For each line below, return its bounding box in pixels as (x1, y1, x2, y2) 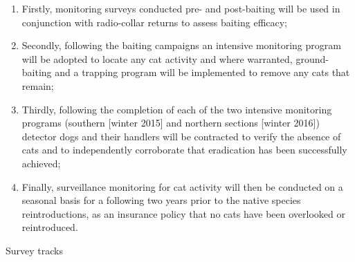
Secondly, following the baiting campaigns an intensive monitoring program (21, 38, 341, 53)
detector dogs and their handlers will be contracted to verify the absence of (21, 129, 341, 143)
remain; (21, 78, 54, 93)
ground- (295, 51, 329, 66)
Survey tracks (6, 243, 63, 257)
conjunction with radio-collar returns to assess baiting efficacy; (21, 15, 288, 29)
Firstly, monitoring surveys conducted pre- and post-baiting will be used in (21, 1, 340, 15)
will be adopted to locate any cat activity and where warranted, (21, 51, 293, 66)
